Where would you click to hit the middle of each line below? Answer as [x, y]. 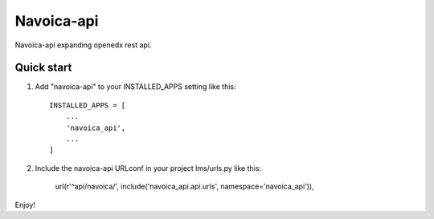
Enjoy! [25, 205]
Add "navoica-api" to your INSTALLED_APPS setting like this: [135, 87]
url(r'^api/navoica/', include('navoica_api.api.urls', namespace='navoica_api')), [184, 187]
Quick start [43, 68]
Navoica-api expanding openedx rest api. [83, 45]
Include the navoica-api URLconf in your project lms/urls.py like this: [148, 168]
